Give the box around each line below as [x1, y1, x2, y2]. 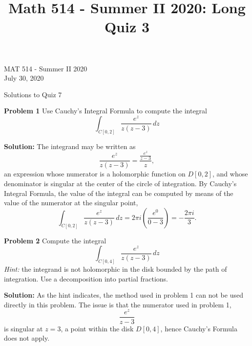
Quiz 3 [104, 17, 150, 37]
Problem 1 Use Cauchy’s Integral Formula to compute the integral [4, 106, 207, 116]
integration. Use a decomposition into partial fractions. [4, 273, 168, 283]
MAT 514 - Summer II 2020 [4, 63, 87, 73]
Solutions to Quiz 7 [4, 89, 62, 99]
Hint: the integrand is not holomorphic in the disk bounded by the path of [4, 264, 227, 274]
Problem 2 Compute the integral [4, 235, 106, 245]
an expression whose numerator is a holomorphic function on [4, 169, 186, 179]
